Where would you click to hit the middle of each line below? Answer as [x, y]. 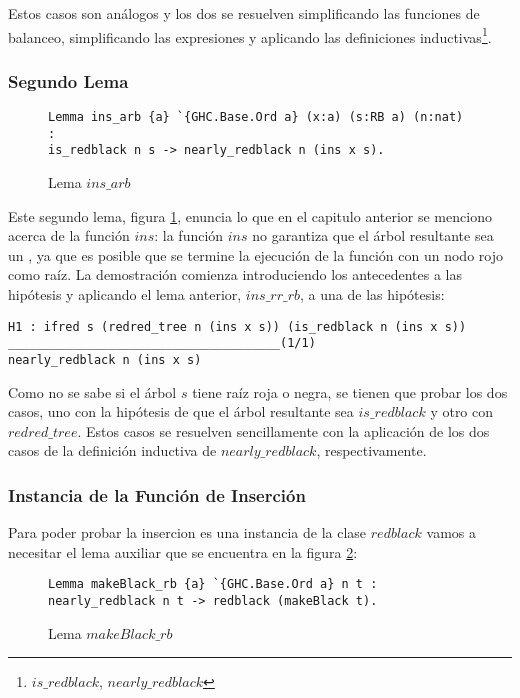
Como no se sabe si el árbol [92, 391]
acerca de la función [69, 235]
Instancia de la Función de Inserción [157, 494]
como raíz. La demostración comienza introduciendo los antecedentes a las [235, 274]
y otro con [462, 411]
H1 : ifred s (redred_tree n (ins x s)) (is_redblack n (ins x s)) [237, 326]
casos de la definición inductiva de [112, 450]
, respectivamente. [371, 450]
